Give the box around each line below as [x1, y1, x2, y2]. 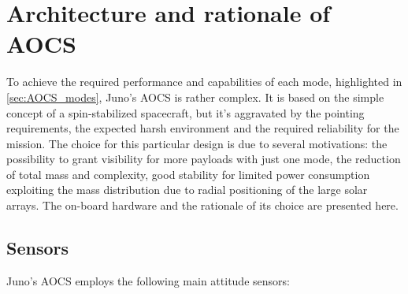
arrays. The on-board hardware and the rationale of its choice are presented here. [6, 197, 399, 214]
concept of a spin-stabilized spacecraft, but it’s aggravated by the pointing [6, 104, 365, 121]
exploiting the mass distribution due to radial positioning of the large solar [6, 181, 368, 198]
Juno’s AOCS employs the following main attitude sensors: [6, 272, 290, 288]
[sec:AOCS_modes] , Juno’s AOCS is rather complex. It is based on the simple [6, 88, 384, 105]
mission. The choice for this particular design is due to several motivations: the [6, 135, 388, 151]
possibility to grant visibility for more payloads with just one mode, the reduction [6, 151, 401, 167]
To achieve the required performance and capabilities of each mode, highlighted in [6, 73, 402, 90]
